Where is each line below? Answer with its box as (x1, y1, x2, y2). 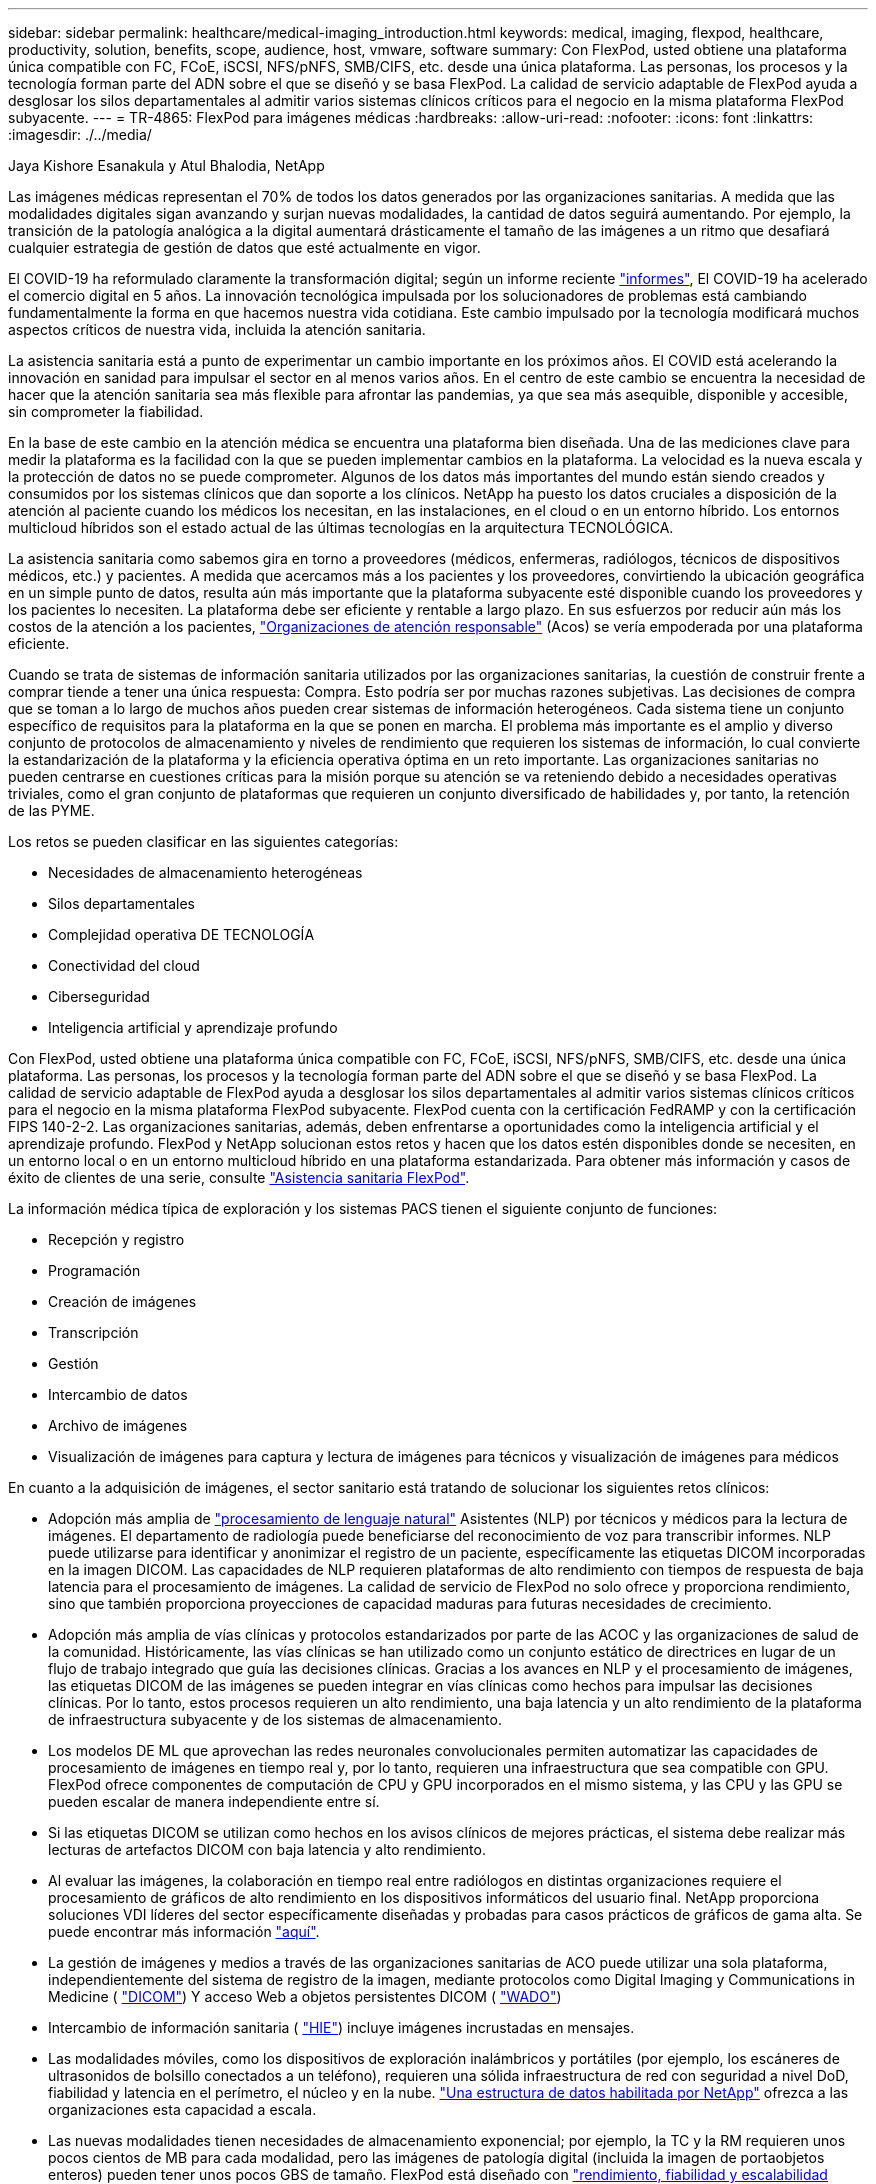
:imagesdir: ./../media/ (8, 126, 152, 143)
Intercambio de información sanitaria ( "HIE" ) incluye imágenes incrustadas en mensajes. (48, 2019, 635, 2036)
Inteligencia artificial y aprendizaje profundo (48, 1019, 338, 1036)
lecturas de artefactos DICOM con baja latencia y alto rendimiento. (48, 1841, 486, 1858)
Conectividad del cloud (48, 957, 200, 974)
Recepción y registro (48, 1231, 185, 1248)
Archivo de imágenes (48, 1417, 188, 1434)
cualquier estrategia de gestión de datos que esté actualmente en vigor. (8, 239, 481, 256)
